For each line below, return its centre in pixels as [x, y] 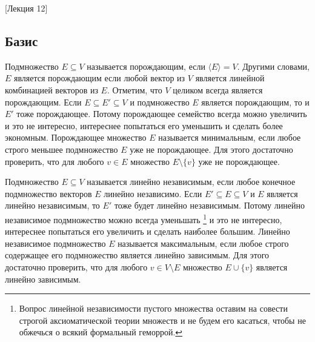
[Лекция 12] [26, 8]
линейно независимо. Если [153, 193]
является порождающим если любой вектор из [100, 78]
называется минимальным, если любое [230, 137]
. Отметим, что [134, 89]
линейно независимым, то [52, 205]
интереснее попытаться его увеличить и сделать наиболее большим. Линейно [148, 231]
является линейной [230, 78]
